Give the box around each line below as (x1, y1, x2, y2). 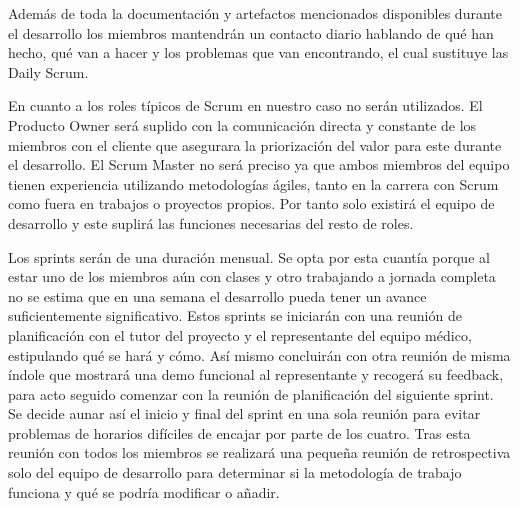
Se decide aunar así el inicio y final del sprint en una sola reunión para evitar (8, 403, 481, 424)
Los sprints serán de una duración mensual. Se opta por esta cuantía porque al (8, 246, 490, 267)
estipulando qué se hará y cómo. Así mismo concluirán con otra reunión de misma (8, 344, 511, 365)
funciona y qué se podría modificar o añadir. (8, 481, 280, 502)
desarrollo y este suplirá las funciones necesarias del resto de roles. (8, 212, 414, 233)
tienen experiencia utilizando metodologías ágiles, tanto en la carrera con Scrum (8, 173, 499, 194)
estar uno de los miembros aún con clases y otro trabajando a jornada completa (8, 266, 496, 287)
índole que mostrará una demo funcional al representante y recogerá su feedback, (8, 364, 504, 385)
